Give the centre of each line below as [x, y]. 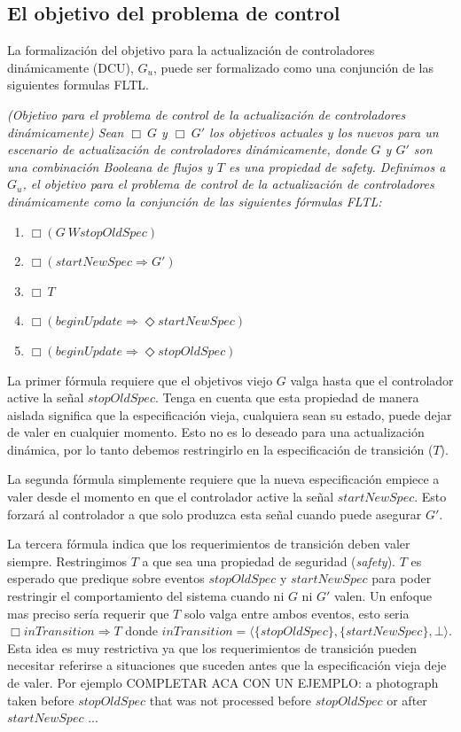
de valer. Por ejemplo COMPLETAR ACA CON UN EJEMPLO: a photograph [223, 683]
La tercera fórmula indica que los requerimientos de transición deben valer [209, 544]
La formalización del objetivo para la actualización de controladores [191, 50]
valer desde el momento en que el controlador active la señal [171, 497]
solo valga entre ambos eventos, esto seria [297, 613]
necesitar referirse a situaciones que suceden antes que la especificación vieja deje [227, 665]
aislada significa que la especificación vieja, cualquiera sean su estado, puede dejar [230, 414]
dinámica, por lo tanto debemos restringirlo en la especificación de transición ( [220, 449]
